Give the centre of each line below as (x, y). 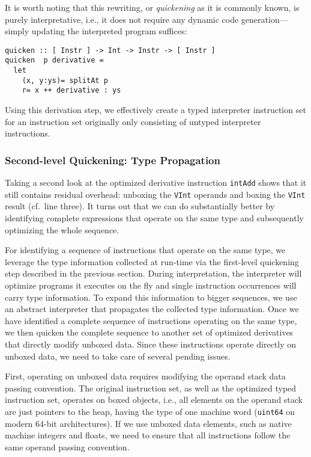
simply (17, 31)
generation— (264, 19)
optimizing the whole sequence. (62, 229)
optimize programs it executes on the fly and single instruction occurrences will (151, 285)
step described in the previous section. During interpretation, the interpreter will (153, 273)
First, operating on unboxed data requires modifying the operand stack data (145, 376)
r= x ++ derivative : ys (71, 90)
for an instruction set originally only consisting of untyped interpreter (133, 121)
